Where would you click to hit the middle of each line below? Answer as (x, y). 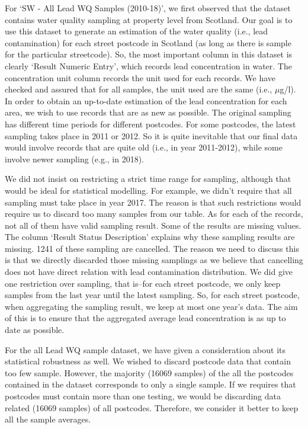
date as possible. (35, 330)
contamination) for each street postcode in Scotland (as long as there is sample (148, 42)
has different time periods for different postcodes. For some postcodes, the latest (150, 124)
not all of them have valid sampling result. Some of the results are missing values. (153, 225)
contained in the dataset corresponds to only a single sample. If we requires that (150, 384)
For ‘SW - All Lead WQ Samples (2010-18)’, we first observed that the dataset (148, 8)
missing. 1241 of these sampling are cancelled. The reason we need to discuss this (152, 248)
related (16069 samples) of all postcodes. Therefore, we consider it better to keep (152, 407)
